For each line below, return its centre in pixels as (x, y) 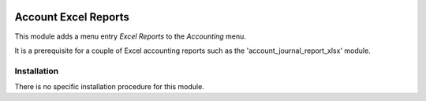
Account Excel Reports (72, 17)
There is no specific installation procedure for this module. (109, 87)
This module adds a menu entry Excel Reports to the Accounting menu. (130, 36)
